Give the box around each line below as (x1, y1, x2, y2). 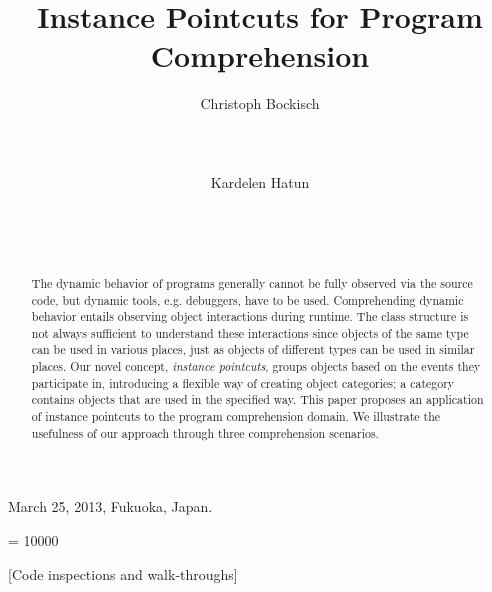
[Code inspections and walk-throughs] (8, 563, 238, 584)
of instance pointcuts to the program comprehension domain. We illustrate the (31, 408, 441, 425)
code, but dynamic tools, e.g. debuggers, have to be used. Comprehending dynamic (31, 291, 464, 308)
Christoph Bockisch (200, 93, 320, 114)
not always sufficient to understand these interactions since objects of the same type (31, 324, 469, 341)
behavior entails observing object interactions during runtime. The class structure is (31, 308, 469, 325)
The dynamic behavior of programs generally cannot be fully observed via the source (31, 274, 473, 291)
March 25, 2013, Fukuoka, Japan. (8, 496, 213, 517)
